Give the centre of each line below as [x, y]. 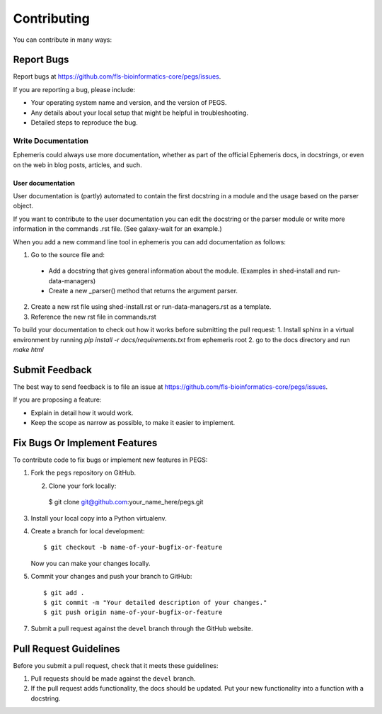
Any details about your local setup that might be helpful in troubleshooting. [140, 113]
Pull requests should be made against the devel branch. [113, 678]
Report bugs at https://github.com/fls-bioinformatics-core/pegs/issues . [117, 76]
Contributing [51, 18]
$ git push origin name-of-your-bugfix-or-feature [133, 612]
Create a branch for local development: [88, 531]
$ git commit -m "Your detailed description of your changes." [155, 602]
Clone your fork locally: [82, 486]
